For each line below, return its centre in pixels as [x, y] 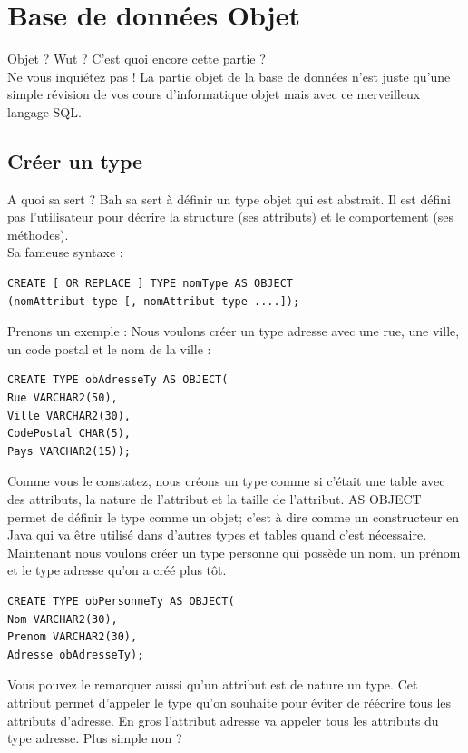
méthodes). [38, 234]
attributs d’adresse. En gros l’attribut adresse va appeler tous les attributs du [223, 720]
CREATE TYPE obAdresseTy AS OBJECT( [118, 380]
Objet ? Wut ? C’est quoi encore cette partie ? [136, 59]
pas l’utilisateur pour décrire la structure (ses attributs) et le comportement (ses [231, 217]
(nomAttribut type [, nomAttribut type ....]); [154, 301]
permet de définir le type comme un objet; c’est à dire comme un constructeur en [234, 516]
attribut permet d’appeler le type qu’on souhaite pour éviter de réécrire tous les [229, 702]
